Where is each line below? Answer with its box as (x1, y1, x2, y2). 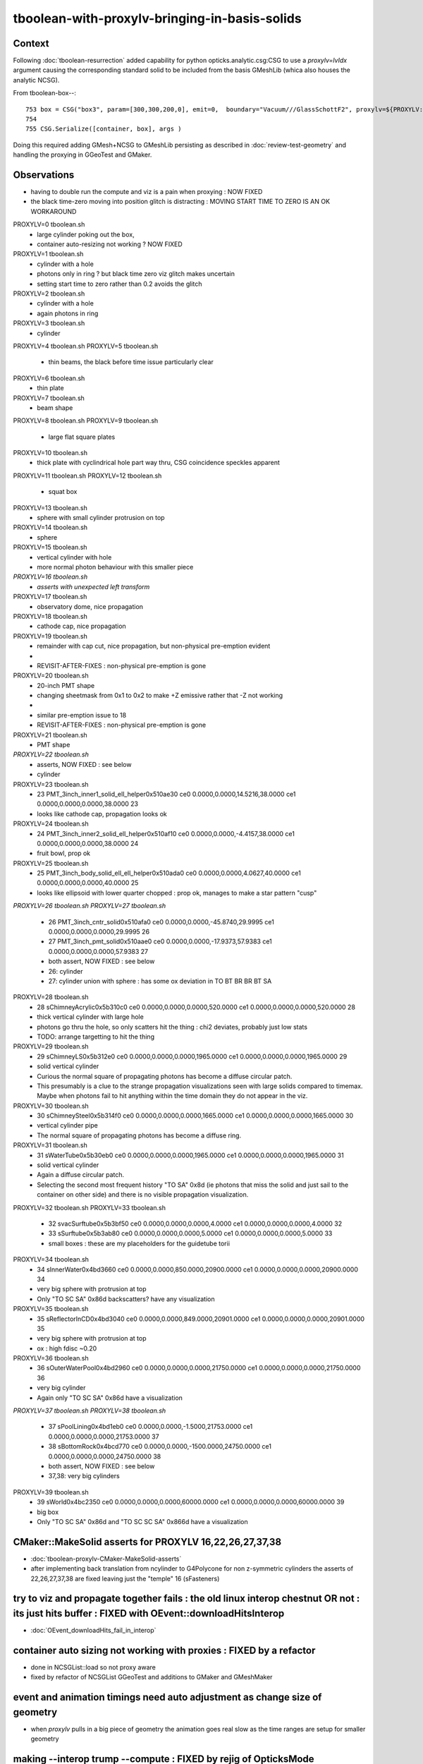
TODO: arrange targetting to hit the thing (37, 1032, 155, 1041)
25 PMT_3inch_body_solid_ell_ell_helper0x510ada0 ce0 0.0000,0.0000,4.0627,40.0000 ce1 (37, 869, 301, 878)
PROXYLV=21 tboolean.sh (13, 730, 87, 739)
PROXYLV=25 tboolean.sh (13, 859, 89, 867)
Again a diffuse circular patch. (37, 1171, 125, 1179)
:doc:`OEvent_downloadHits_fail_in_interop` (30, 1626, 157, 1635)
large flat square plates (48, 433, 116, 441)
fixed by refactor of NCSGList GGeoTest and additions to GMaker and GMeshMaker (30, 1673, 273, 1681)
